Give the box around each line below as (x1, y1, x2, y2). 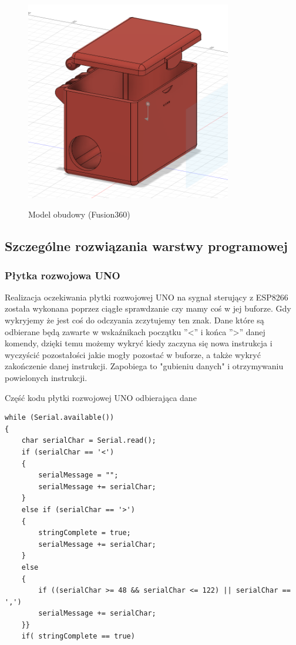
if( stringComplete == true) (21, 632, 135, 641)
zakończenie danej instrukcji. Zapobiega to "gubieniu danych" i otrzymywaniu (5, 360, 284, 372)
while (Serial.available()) (5, 413, 115, 422)
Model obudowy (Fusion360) (28, 208, 130, 220)
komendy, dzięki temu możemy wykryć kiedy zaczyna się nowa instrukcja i (5, 337, 273, 349)
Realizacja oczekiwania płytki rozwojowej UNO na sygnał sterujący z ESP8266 (5, 290, 288, 303)
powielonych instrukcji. (5, 372, 88, 384)
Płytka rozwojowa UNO (5, 268, 120, 282)
